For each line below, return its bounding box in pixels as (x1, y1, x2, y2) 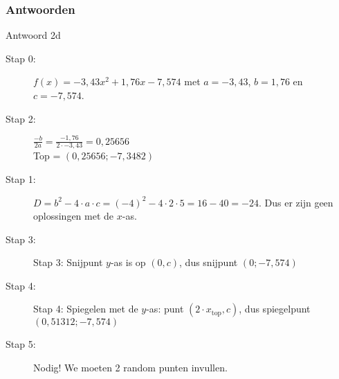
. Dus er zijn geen (258, 195, 333, 209)
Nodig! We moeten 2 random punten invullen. (33, 360, 228, 375)
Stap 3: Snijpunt (33, 255, 103, 270)
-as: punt (146, 301, 184, 316)
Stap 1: (6, 171, 36, 186)
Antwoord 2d (6, 28, 61, 42)
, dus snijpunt (179, 255, 238, 270)
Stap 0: (6, 51, 36, 65)
